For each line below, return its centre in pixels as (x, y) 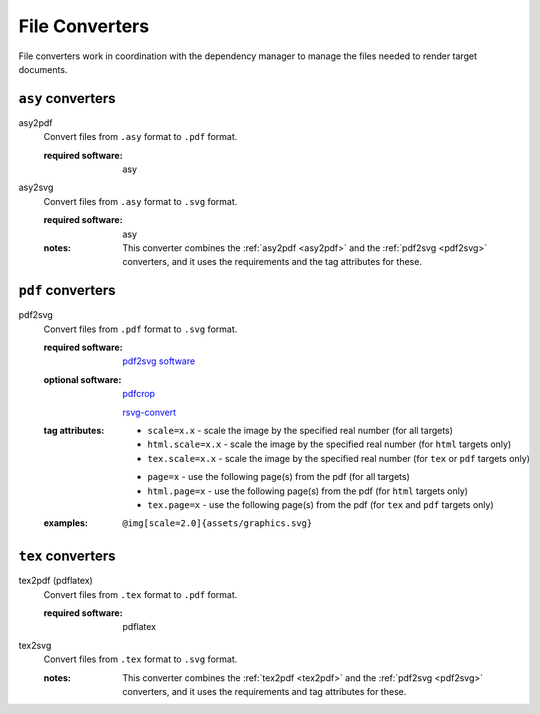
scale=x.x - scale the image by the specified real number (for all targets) (300, 430)
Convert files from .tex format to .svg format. (140, 659)
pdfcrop (138, 394)
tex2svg (35, 645)
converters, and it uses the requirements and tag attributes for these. (264, 691)
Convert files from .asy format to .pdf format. (140, 137)
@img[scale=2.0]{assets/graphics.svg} (217, 523)
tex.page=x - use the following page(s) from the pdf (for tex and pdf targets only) (320, 504)
